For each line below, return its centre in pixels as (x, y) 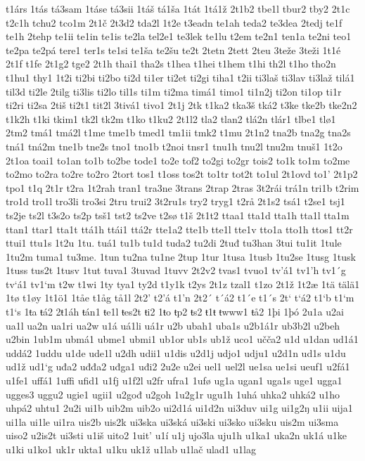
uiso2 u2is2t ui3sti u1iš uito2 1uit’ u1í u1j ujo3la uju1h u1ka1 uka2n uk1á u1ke (176, 435)
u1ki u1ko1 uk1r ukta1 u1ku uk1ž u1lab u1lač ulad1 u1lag (131, 449)
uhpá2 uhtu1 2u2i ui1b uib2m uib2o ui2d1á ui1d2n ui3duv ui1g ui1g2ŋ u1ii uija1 (179, 408)
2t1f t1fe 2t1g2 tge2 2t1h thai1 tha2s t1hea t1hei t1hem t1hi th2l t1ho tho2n (171, 64)
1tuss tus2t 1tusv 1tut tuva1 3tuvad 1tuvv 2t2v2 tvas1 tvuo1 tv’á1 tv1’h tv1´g (176, 270)
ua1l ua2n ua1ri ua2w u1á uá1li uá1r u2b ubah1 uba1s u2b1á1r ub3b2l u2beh (173, 325)
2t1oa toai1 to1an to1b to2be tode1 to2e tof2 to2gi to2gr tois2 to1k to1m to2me (178, 160)
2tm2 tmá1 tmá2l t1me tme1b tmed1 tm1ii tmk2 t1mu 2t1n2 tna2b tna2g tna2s (178, 132)
